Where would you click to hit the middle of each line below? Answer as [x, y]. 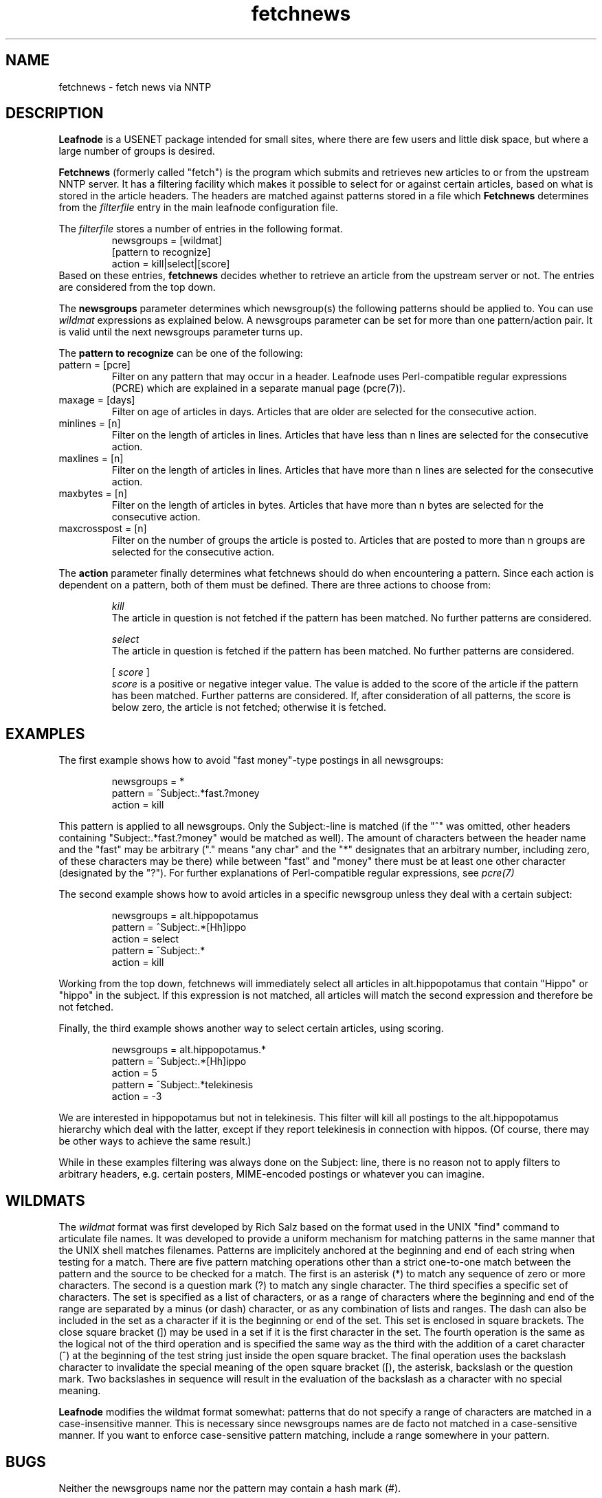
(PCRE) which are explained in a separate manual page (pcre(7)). [258, 388]
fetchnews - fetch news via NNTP [135, 87]
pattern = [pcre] [94, 365]
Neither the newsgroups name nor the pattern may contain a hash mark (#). [230, 1488]
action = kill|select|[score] [171, 264]
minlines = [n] [90, 423]
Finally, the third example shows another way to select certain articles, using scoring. [251, 1028]
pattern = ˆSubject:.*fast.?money [186, 793]
